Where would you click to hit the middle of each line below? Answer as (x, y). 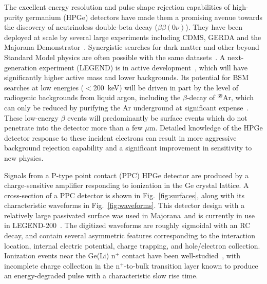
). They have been (214, 27)
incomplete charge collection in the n (62, 265)
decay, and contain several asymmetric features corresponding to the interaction (130, 235)
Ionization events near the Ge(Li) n (60, 255)
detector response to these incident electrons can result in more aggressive (120, 137)
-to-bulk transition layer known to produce (191, 265)
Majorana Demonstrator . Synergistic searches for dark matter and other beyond (132, 47)
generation (21, 67)
